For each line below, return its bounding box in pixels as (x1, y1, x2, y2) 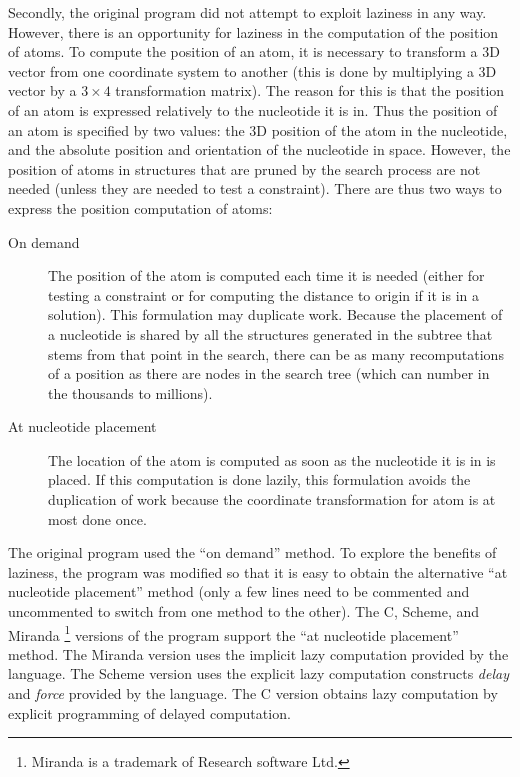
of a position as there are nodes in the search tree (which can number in (48, 363, 490, 384)
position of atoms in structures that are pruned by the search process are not (8, 158, 481, 179)
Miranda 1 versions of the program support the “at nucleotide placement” (8, 621, 459, 645)
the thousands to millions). (48, 382, 213, 403)
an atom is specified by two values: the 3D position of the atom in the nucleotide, (8, 119, 508, 140)
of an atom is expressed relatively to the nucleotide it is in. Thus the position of (8, 99, 498, 120)
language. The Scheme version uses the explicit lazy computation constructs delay (8, 663, 509, 684)
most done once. (48, 508, 147, 529)
